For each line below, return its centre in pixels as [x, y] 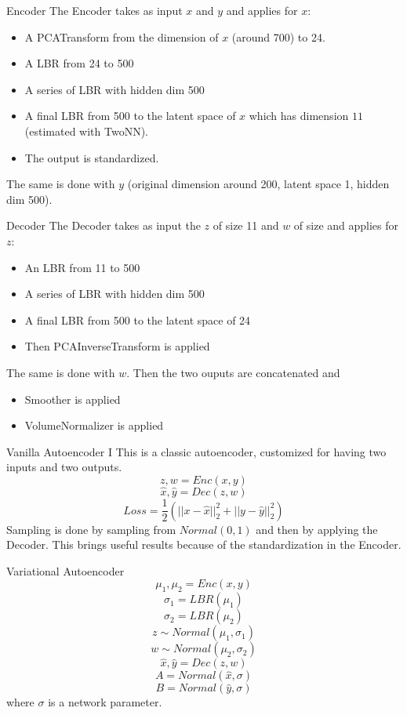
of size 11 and [246, 225]
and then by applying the [317, 529]
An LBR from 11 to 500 [82, 267]
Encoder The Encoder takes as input [94, 10]
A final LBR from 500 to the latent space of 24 [138, 319]
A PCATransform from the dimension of [122, 36]
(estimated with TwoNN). [86, 131]
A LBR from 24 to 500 [79, 63]
